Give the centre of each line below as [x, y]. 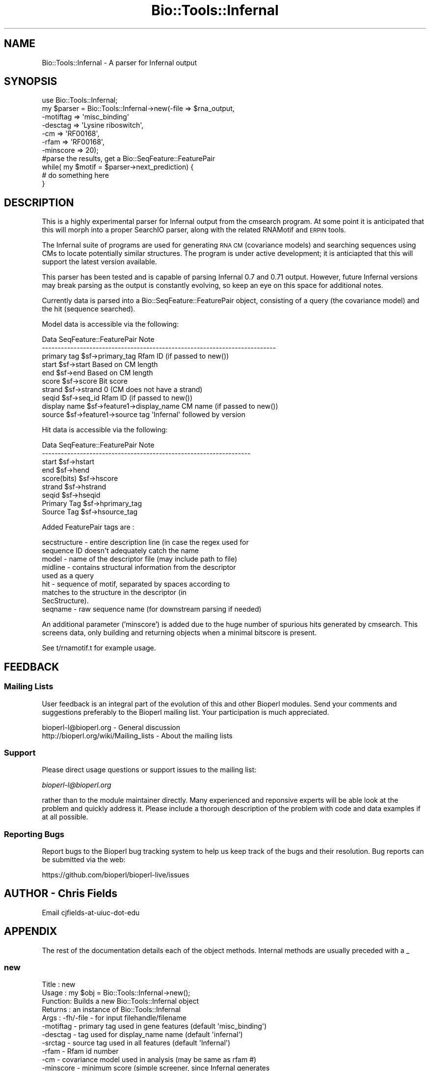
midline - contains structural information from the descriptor [139, 567]
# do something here [75, 175]
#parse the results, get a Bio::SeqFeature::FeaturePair [128, 159]
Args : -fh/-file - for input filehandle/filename [114, 1018]
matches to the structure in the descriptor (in [114, 592]
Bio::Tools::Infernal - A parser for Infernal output [119, 62]
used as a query [68, 576]
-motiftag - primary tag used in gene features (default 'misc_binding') [154, 1026]
